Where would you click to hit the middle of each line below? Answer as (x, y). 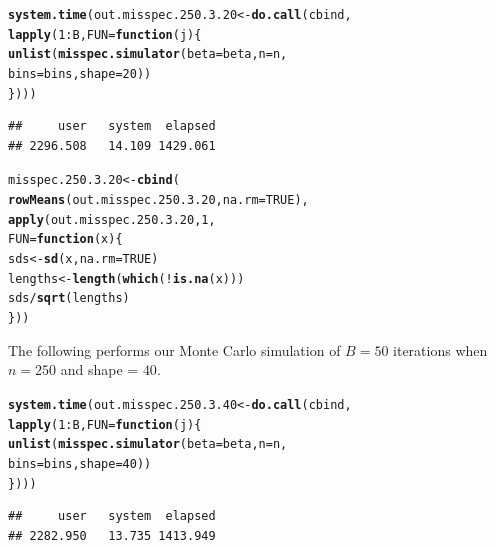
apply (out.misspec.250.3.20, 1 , (112, 219)
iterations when (440, 349)
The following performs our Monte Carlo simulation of (174, 349)
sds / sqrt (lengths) (69, 298)
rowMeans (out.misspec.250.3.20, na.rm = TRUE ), (158, 200)
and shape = (99, 369)
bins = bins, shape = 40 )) (80, 463)
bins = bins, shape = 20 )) (80, 73)
